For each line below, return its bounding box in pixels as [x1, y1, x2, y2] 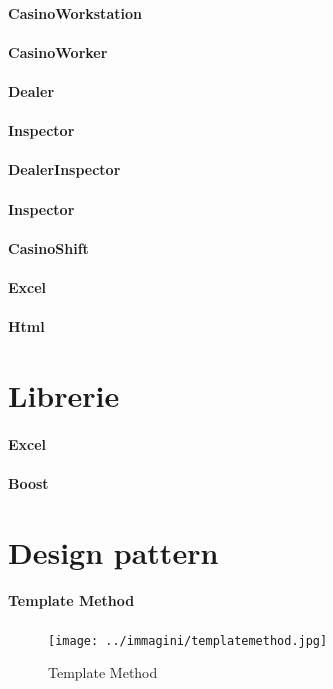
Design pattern [8, 531, 219, 572]
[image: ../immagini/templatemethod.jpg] [48, 633, 328, 648]
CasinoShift [8, 237, 89, 258]
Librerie [8, 374, 120, 415]
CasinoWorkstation [8, 2, 142, 23]
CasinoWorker [8, 41, 108, 62]
